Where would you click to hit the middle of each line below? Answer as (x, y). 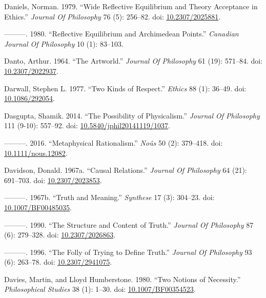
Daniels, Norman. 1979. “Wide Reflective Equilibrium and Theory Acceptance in (131, 6)
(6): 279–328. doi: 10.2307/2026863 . (60, 235)
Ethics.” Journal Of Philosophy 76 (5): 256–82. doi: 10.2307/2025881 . (112, 16)
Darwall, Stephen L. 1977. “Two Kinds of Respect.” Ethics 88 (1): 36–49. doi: (125, 88)
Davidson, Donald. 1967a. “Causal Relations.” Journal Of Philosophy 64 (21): (126, 170)
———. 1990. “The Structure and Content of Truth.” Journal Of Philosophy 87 (129, 224)
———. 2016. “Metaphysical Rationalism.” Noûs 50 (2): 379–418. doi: (114, 142)
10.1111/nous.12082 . (36, 153)
